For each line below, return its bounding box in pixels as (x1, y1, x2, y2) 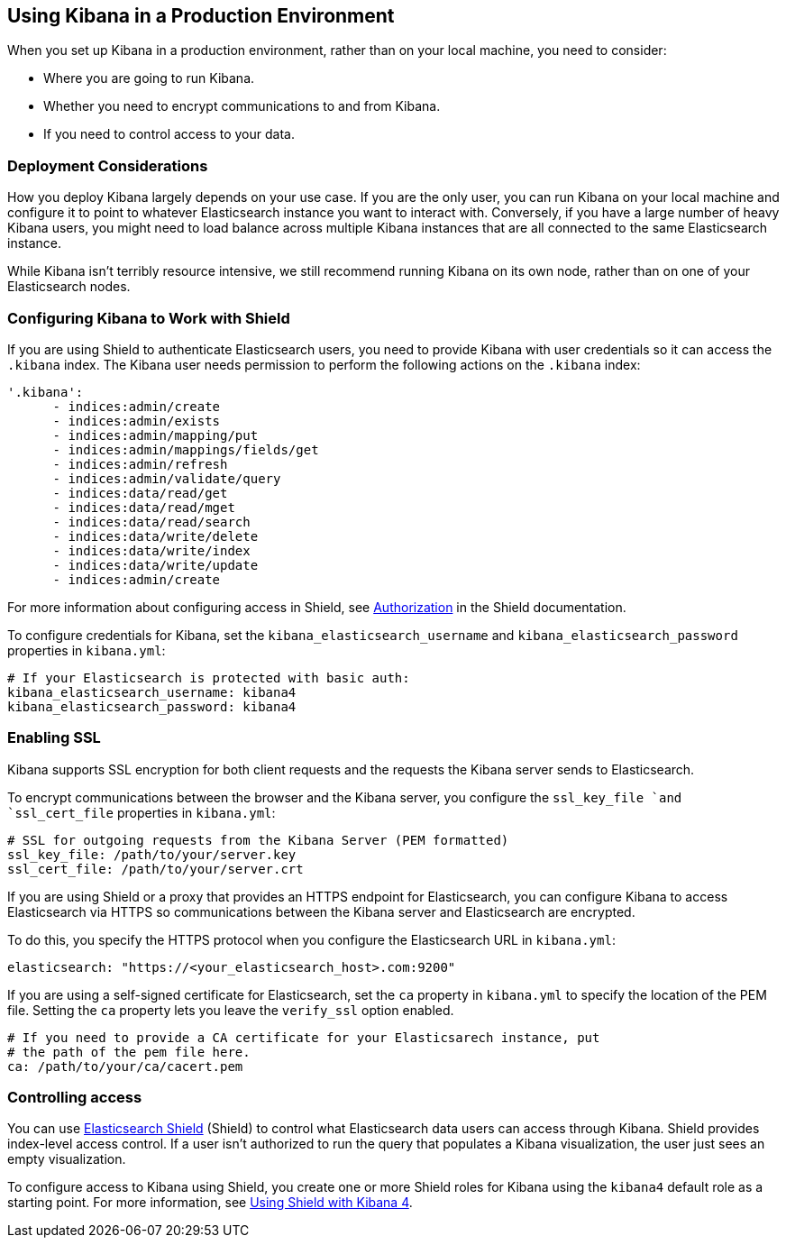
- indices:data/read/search (52, 514, 251, 529)
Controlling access (7, 1088, 142, 1107)
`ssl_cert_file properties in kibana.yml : (7, 804, 276, 820)
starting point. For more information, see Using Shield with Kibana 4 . (7, 1195, 413, 1211)
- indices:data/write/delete (52, 528, 259, 544)
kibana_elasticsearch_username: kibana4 (7, 684, 297, 700)
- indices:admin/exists (52, 413, 221, 428)
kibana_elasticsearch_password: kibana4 (7, 699, 297, 714)
